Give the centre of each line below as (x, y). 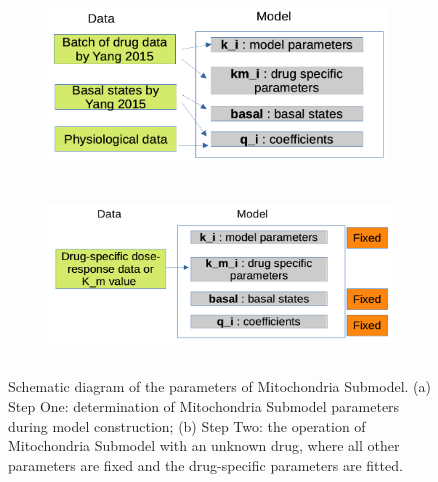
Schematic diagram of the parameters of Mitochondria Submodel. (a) (219, 386)
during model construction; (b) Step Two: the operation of (187, 425)
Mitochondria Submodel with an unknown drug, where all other (204, 445)
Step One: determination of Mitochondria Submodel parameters (204, 405)
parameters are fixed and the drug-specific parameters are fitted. (205, 464)
